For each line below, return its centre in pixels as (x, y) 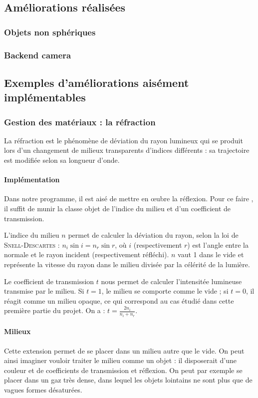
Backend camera (38, 55)
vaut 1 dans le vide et (211, 254)
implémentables (45, 97)
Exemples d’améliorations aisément (97, 82)
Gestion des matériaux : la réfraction (80, 122)
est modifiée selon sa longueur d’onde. (62, 160)
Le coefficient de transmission (49, 281)
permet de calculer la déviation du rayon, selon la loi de (153, 235)
